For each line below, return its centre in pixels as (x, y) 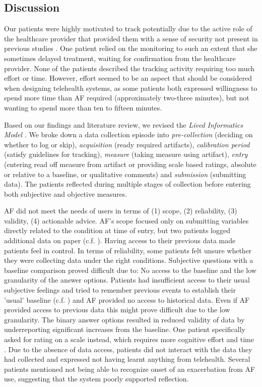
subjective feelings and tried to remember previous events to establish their (120, 290)
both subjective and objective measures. (66, 193)
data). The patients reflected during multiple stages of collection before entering (127, 184)
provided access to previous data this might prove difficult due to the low (117, 310)
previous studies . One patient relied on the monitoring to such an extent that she (131, 48)
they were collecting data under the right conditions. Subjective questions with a (129, 260)
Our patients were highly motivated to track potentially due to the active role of (128, 29)
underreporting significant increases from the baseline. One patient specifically (125, 329)
